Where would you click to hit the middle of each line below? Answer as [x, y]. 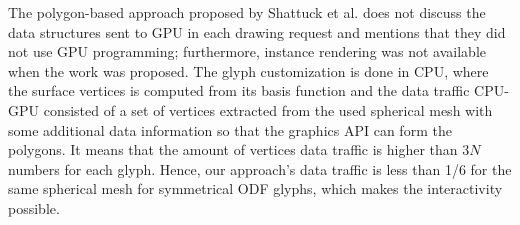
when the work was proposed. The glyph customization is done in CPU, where [248, 70]
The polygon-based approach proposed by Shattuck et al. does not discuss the [247, 12]
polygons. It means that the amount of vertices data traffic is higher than [233, 149]
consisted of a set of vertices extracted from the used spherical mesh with [268, 109]
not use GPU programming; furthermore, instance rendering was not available [247, 51]
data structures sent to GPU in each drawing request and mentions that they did [257, 31]
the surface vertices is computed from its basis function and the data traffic [239, 90]
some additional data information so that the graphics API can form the [230, 129]
